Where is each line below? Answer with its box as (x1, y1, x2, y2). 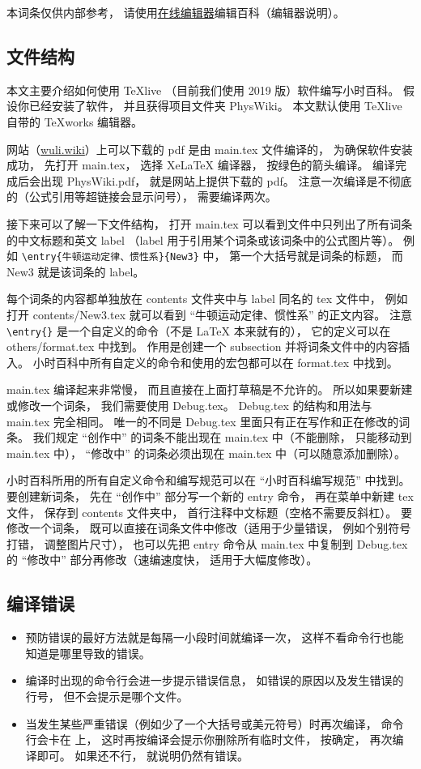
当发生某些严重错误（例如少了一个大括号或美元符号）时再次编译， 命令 (25, 715, 404, 732)
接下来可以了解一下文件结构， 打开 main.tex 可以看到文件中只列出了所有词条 (6, 215, 413, 232)
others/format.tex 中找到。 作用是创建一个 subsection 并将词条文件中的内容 (6, 338, 399, 355)
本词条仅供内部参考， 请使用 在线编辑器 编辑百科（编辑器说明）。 (6, 4, 345, 20)
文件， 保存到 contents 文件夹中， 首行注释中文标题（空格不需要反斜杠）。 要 (6, 503, 412, 520)
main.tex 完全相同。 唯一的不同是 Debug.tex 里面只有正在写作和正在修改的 (6, 412, 399, 429)
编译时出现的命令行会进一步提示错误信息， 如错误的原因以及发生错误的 (25, 672, 404, 689)
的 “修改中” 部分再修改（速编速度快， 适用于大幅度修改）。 (6, 551, 318, 568)
